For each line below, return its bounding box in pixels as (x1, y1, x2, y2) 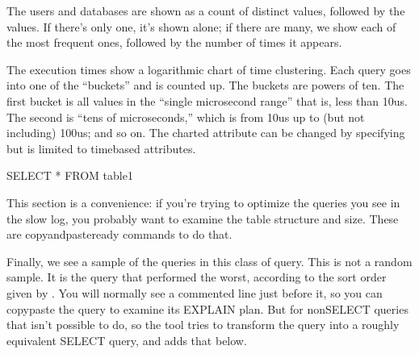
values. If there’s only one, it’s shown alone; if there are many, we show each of (6, 18, 396, 35)
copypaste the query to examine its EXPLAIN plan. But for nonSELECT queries (6, 300, 409, 317)
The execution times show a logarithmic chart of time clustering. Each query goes (6, 60, 411, 77)
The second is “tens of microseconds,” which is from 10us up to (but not (6, 108, 365, 125)
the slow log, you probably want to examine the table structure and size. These (6, 210, 399, 227)
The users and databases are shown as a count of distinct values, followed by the (6, 2, 405, 19)
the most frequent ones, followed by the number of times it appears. (6, 34, 342, 51)
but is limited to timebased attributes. (6, 140, 196, 156)
